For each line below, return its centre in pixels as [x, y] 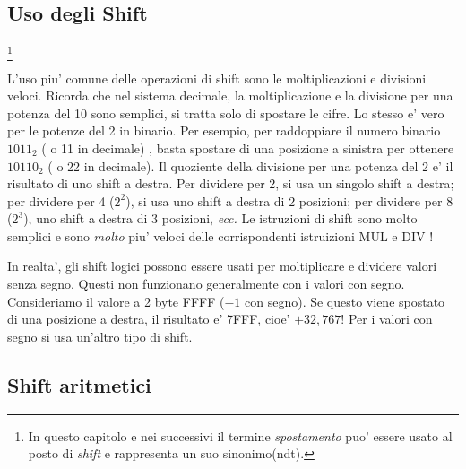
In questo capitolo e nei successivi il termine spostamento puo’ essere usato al [240, 435]
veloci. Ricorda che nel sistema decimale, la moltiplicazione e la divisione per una [230, 96]
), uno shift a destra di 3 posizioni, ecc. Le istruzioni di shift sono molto [220, 218]
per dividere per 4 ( [61, 200]
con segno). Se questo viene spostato [345, 301]
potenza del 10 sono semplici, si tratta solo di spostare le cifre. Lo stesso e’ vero [226, 113]
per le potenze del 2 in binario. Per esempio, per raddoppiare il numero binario [224, 130]
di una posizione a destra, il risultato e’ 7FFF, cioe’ [149, 319]
